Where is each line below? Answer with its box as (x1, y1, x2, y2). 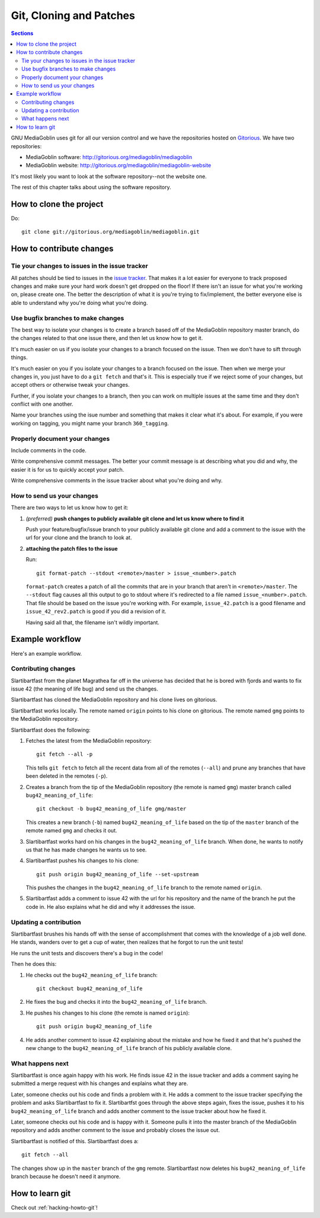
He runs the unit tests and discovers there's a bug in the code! (11, 949, 163, 956)
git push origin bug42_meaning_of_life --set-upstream (36, 871, 199, 877)
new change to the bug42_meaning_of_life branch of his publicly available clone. (25, 1044, 232, 1051)
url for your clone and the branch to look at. (25, 534, 132, 541)
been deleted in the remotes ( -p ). (25, 772, 108, 780)
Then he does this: (11, 961, 57, 968)
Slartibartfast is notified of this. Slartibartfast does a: (11, 1137, 139, 1144)
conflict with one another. (11, 400, 73, 408)
